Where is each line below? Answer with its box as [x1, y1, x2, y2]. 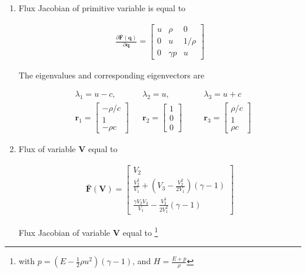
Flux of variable [18, 143, 76, 155]
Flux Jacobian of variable [18, 226, 111, 238]
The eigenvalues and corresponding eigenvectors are [18, 68, 205, 81]
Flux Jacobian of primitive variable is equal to [18, 2, 186, 14]
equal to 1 [122, 225, 158, 238]
